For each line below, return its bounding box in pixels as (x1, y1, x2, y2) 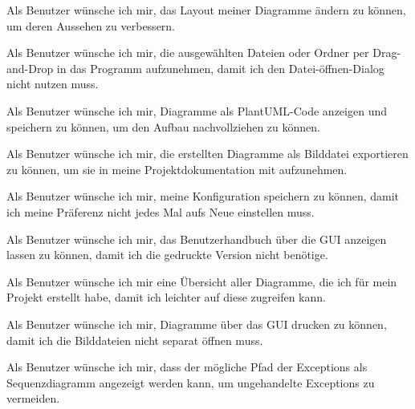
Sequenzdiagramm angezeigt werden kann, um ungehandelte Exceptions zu (6, 374, 375, 391)
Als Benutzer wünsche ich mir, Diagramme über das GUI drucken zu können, (6, 315, 387, 332)
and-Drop (6, 59, 54, 76)
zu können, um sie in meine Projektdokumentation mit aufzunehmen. (6, 160, 348, 177)
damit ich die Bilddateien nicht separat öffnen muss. (6, 331, 263, 348)
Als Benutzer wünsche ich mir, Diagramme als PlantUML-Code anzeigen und (6, 102, 387, 119)
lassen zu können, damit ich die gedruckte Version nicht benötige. (6, 246, 328, 263)
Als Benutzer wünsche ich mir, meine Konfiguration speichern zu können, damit (6, 188, 400, 204)
